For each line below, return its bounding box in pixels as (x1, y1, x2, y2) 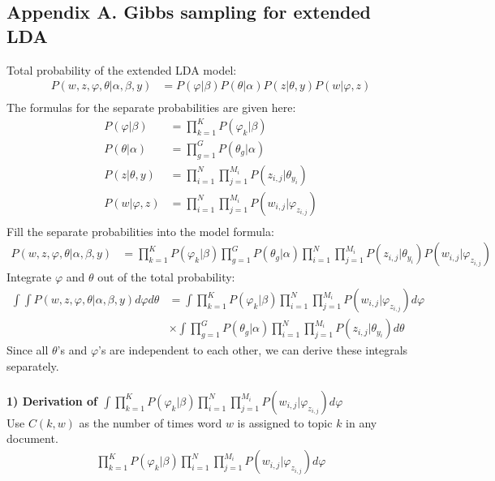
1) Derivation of (6, 392, 97, 409)
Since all (6, 341, 49, 359)
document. (6, 430, 58, 447)
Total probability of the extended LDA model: (6, 61, 237, 78)
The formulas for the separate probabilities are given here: (6, 99, 296, 116)
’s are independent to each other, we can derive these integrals (98, 341, 408, 359)
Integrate (6, 268, 52, 286)
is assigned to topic (237, 414, 333, 431)
